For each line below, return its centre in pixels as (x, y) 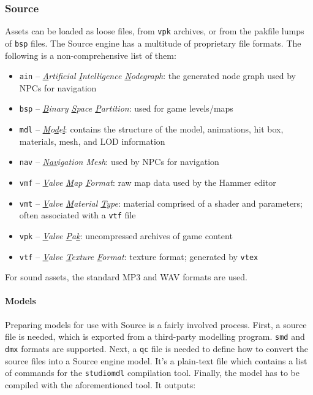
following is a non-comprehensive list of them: (91, 55)
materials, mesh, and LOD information (92, 141)
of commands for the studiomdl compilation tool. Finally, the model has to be (152, 373)
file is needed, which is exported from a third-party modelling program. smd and (155, 336)
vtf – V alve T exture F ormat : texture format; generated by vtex (139, 256)
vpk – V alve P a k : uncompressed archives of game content (126, 235)
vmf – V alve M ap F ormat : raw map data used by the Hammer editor (148, 182)
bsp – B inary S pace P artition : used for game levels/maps (126, 108)
